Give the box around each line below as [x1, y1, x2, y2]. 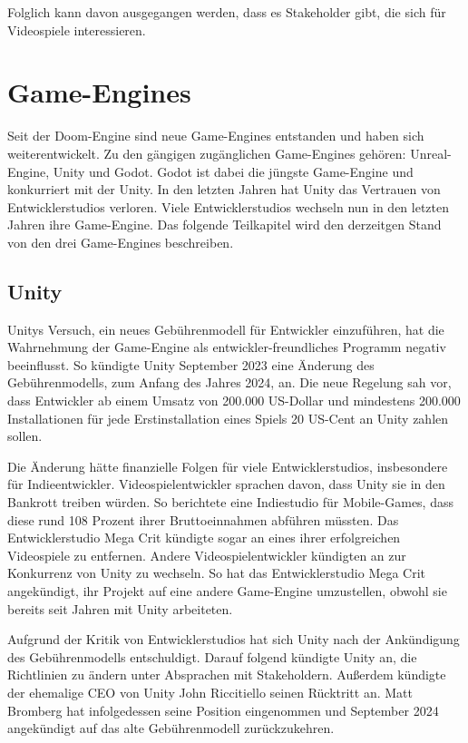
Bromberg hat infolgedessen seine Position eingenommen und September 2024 [7, 700, 439, 719]
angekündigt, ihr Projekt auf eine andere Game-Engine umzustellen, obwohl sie [7, 581, 447, 600]
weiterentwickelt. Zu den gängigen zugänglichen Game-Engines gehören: [7, 143, 406, 162]
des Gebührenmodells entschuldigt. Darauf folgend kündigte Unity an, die [7, 647, 417, 666]
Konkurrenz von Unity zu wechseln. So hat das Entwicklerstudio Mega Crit [7, 563, 426, 582]
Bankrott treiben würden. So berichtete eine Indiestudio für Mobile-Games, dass [7, 493, 453, 512]
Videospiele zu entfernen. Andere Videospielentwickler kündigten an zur [7, 545, 406, 564]
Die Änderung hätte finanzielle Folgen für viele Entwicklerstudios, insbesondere [7, 456, 448, 475]
